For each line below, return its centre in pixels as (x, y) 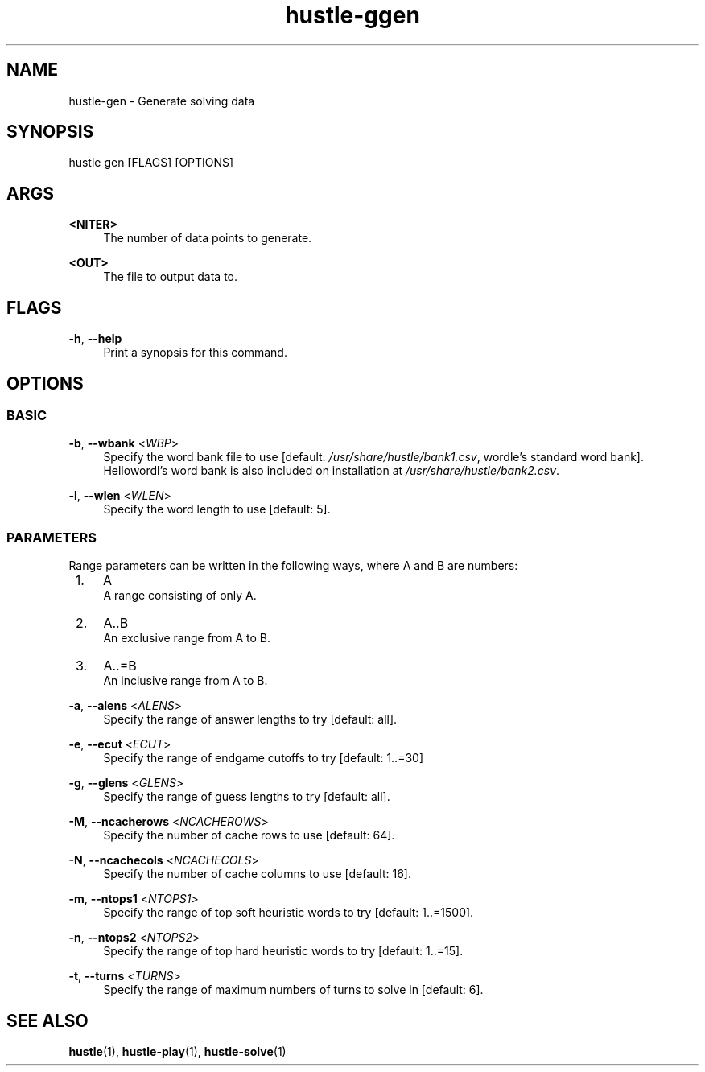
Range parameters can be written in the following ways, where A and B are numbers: (293, 566)
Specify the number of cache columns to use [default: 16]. (257, 874)
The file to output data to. (171, 277)
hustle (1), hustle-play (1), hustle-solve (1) (177, 1051)
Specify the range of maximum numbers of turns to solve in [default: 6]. (293, 990)
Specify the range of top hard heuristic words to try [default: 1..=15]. (283, 951)
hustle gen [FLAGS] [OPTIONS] (151, 163)
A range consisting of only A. (180, 596)
